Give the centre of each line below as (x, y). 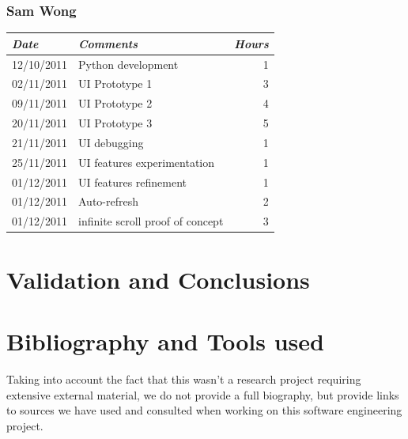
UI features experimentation (147, 162)
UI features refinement (133, 182)
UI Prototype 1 (115, 83)
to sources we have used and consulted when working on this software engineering (204, 410)
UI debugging (111, 142)
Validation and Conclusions (158, 279)
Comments (108, 43)
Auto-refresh (108, 201)
